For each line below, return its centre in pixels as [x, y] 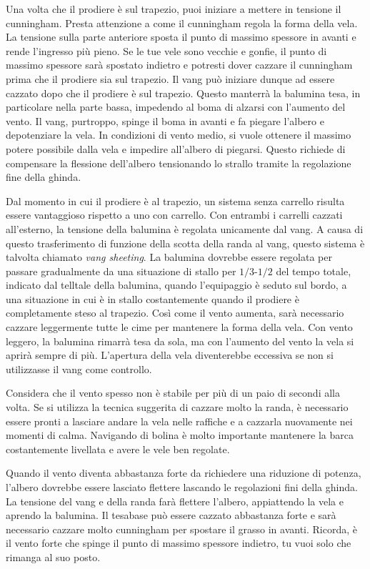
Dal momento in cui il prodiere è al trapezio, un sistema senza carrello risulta [175, 201]
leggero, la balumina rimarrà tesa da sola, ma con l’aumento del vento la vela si [180, 341]
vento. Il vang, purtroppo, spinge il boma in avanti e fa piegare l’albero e [165, 120]
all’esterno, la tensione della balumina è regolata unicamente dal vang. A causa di [185, 228]
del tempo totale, [314, 271]
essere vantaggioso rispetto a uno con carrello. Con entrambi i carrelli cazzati [174, 215]
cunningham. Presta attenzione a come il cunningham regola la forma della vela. [182, 23]
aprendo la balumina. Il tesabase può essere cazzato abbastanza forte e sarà [171, 515]
